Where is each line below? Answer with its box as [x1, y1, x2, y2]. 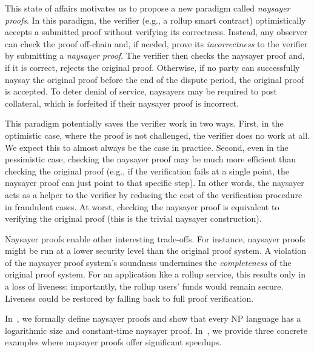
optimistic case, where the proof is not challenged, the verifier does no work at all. [5, 128, 310, 141]
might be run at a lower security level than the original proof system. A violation [5, 244, 307, 257]
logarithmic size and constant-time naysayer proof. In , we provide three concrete [5, 324, 307, 336]
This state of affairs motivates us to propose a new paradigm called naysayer [5, 2, 290, 14]
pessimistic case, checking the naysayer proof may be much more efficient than [5, 153, 296, 165]
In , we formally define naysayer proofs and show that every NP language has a [5, 312, 301, 325]
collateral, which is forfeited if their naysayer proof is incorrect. [5, 96, 239, 109]
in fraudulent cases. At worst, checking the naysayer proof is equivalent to [5, 200, 279, 213]
